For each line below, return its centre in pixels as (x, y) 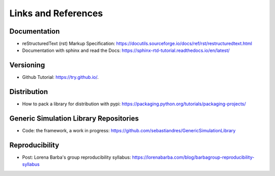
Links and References (56, 13)
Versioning (27, 65)
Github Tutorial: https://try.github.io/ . (60, 77)
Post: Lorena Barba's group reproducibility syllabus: (77, 157)
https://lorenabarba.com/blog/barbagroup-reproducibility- (193, 157)
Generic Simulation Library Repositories (74, 119)
